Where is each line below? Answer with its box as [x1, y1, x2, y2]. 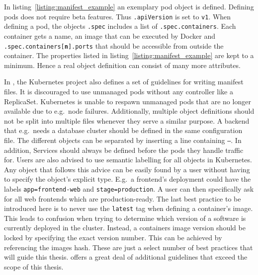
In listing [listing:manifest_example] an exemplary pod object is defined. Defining [4, 1, 254, 11]
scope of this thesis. [4, 261, 64, 272]
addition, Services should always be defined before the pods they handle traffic [4, 144, 244, 155]
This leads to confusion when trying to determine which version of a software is [4, 212, 246, 223]
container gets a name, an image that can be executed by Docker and [4, 30, 215, 41]
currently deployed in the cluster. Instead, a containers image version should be [4, 222, 246, 233]
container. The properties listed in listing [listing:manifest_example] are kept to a [4, 50, 254, 61]
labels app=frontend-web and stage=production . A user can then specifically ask [4, 183, 254, 194]
